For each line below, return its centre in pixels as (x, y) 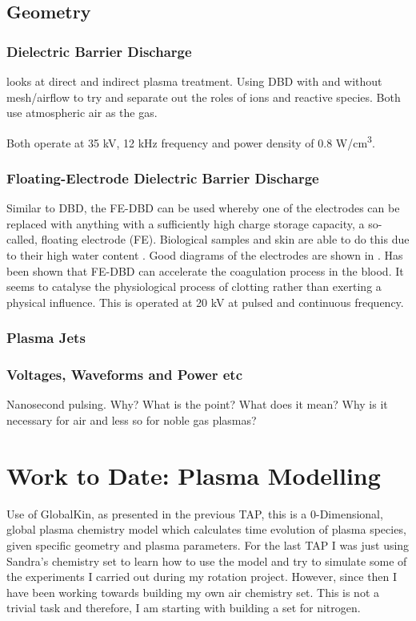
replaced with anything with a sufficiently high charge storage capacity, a (186, 223)
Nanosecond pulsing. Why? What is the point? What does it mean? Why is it (197, 404)
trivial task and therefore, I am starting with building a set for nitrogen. (184, 608)
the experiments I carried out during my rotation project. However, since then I (202, 577)
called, (22, 239)
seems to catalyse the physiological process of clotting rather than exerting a (194, 286)
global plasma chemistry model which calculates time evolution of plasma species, (206, 529)
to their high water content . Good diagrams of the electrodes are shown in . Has (205, 255)
